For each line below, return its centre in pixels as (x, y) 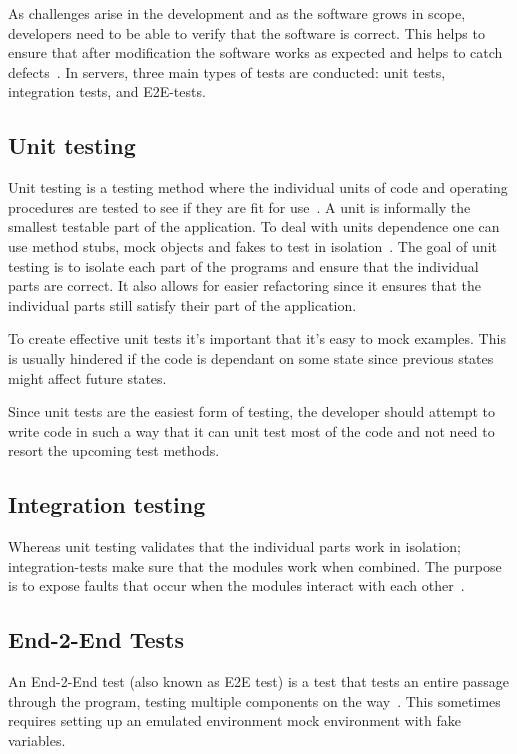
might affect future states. (87, 377)
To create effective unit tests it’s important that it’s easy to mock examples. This (257, 338)
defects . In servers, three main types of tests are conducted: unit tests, (227, 71)
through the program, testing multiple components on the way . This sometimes (254, 700)
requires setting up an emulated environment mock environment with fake (234, 720)
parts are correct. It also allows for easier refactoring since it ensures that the (244, 285)
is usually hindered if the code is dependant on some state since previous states (251, 357)
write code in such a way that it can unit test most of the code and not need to (251, 430)
